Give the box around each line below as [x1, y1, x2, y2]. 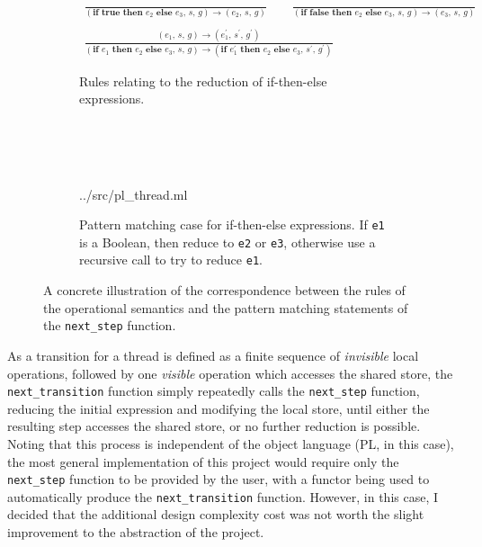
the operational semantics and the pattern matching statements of [43, 298, 408, 317]
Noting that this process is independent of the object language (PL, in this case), [7, 434, 454, 453]
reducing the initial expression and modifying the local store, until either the [7, 399, 430, 417]
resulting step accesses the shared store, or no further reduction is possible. [7, 417, 421, 435]
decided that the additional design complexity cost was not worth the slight [7, 505, 424, 524]
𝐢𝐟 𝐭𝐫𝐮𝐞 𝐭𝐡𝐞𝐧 [93, 7, 143, 17]
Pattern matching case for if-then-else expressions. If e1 [79, 215, 385, 234]
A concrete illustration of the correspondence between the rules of [43, 281, 406, 300]
